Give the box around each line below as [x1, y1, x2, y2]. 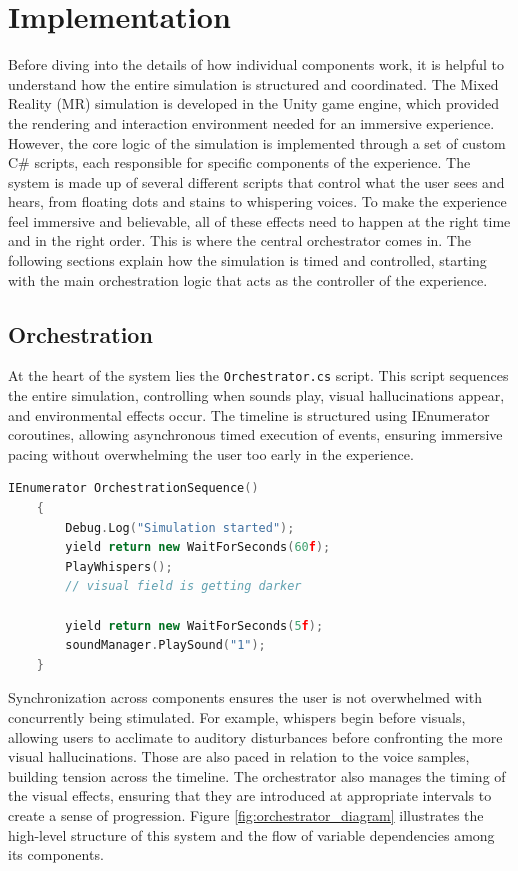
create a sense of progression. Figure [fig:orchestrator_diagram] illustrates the [8, 804, 484, 825]
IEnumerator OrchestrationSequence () [8, 481, 259, 496]
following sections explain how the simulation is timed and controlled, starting [8, 250, 487, 271]
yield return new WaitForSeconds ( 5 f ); [65, 618, 324, 633]
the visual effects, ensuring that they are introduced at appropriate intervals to [8, 785, 492, 806]
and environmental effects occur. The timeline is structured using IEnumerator [8, 404, 490, 425]
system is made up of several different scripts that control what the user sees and [8, 171, 505, 192]
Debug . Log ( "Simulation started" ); [65, 520, 295, 535]
